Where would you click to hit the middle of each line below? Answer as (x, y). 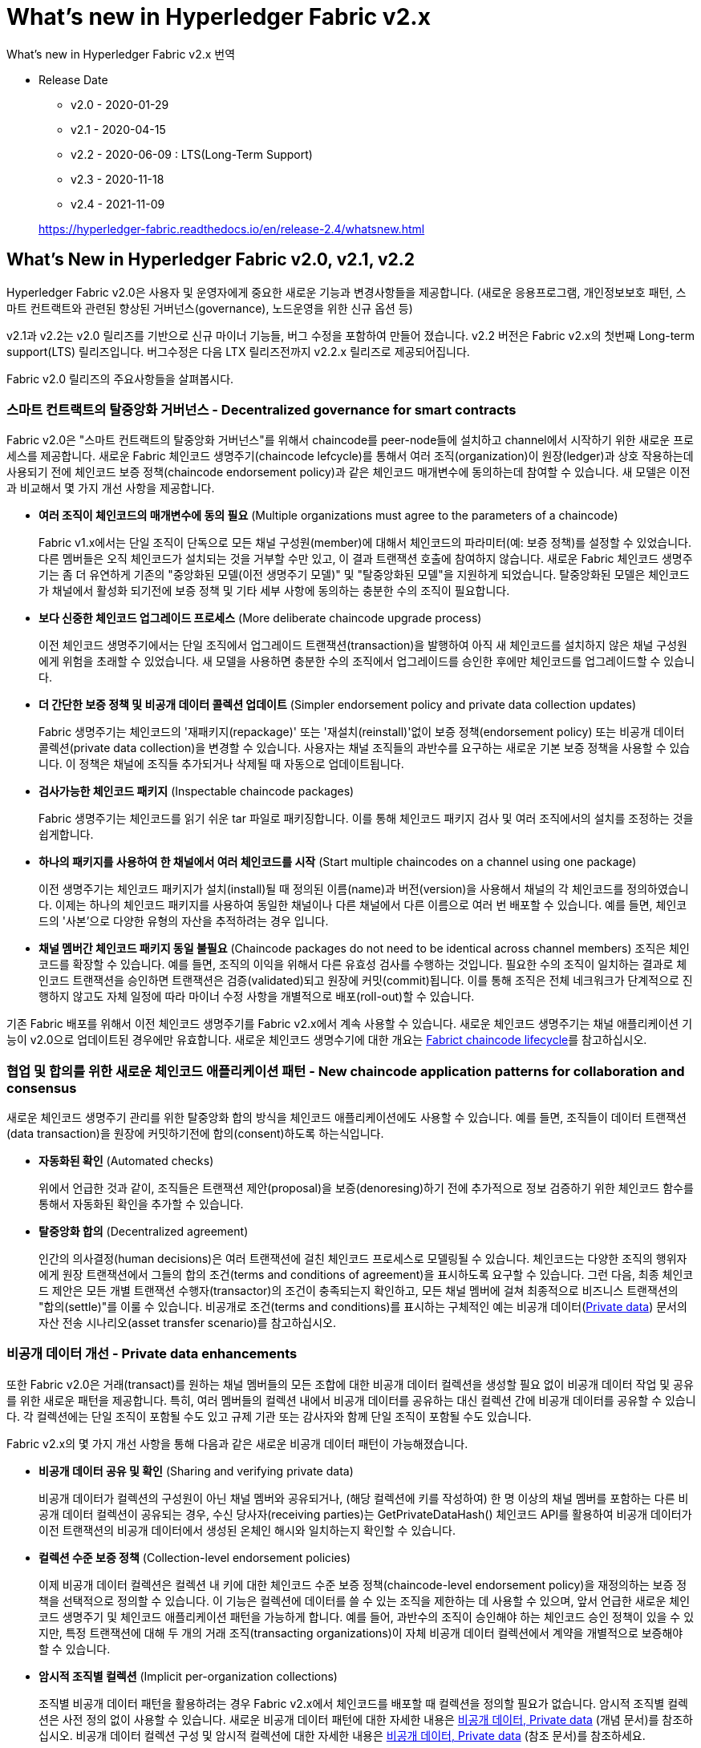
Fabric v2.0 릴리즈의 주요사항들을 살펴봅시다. (120, 378)
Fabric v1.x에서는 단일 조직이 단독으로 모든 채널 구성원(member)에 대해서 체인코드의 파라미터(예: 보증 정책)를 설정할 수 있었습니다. (365, 543)
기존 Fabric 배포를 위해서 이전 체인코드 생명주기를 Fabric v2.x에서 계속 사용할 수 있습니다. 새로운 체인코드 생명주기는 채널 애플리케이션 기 (350, 1024)
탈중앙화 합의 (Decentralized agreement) (144, 1232)
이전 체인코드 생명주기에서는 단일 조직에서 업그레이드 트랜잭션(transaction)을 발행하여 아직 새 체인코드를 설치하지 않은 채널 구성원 (363, 645)
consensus (42, 1088)
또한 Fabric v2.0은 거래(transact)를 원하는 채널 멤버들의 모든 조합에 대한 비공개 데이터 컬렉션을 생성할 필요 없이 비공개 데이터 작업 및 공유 (350, 1384)
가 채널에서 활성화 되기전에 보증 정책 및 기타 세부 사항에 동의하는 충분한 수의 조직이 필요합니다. (274, 591)
